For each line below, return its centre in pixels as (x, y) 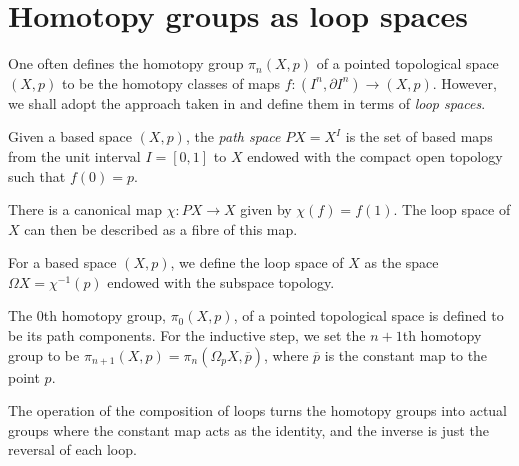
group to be (44, 354)
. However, (464, 82)
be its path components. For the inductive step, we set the (187, 335)
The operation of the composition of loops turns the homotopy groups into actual (258, 410)
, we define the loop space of (257, 262)
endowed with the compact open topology (375, 155)
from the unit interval (74, 155)
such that (37, 175)
